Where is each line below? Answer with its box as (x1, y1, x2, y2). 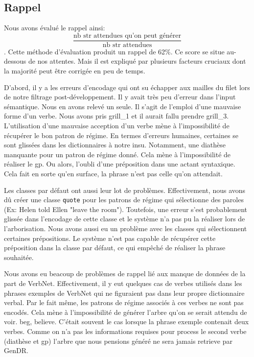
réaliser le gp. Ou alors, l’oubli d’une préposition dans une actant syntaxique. (4, 159, 235, 169)
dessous (4, 56, 26, 66)
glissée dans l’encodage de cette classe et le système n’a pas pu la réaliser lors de (4, 214, 245, 224)
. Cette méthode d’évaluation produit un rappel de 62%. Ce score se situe (4, 46, 225, 56)
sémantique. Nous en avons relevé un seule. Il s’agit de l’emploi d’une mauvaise (4, 101, 241, 111)
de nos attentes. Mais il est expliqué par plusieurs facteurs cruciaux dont (28, 56, 246, 66)
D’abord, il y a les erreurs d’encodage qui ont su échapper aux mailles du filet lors (4, 82, 250, 92)
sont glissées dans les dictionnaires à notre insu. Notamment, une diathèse (4, 140, 226, 150)
